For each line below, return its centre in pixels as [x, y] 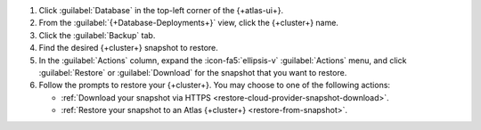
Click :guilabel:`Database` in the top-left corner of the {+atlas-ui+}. [161, 10]
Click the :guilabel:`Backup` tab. [97, 35]
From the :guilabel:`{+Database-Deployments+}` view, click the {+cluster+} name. [188, 23]
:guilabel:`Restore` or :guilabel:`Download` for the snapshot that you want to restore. [193, 72]
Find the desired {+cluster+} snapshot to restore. [128, 48]
